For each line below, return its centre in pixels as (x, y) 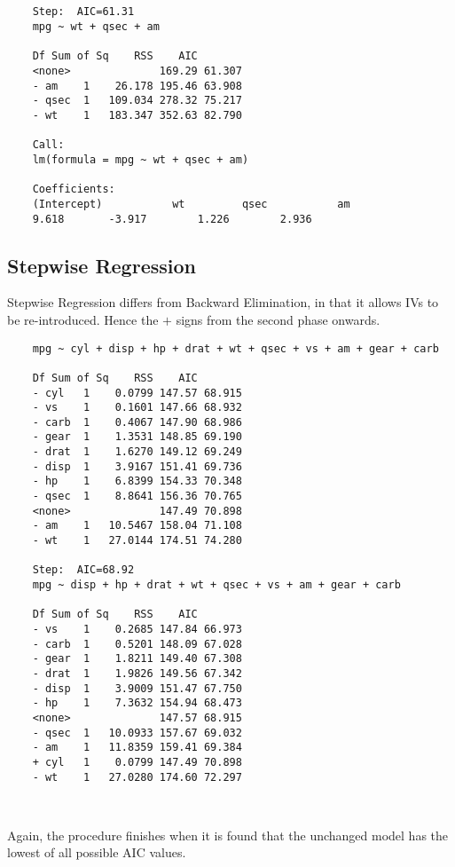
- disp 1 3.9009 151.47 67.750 (137, 688)
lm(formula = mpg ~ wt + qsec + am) (141, 159)
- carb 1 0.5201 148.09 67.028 (137, 644)
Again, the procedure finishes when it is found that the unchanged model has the (228, 835)
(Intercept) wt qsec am (191, 204)
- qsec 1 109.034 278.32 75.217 (137, 101)
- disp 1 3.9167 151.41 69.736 (137, 466)
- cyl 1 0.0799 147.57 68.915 (137, 393)
